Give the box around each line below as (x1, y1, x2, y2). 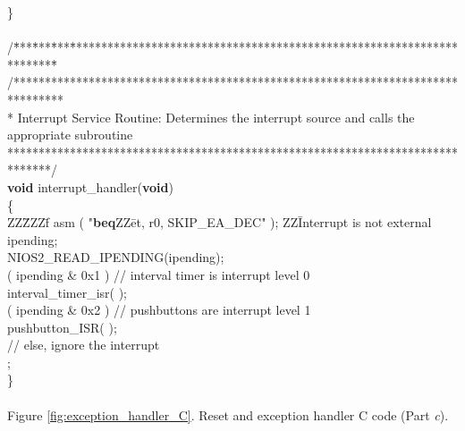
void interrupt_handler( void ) (7, 177, 173, 196)
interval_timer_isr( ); (7, 283, 127, 301)
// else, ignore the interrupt (7, 335, 160, 354)
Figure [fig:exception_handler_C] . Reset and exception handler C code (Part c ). (7, 405, 449, 424)
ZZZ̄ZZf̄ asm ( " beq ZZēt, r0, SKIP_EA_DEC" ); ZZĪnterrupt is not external (7, 213, 432, 232)
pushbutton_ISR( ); (7, 317, 117, 336)
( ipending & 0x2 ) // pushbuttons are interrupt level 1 (7, 300, 311, 319)
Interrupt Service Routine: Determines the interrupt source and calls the (17, 107, 415, 126)
